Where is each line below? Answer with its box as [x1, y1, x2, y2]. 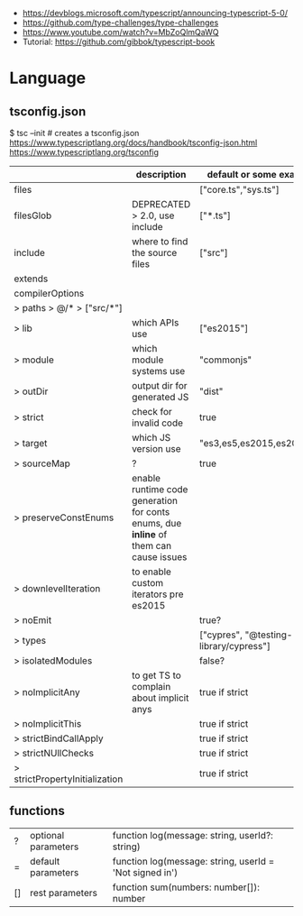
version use [132, 443, 182, 454]
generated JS [132, 391, 189, 403]
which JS [132, 432, 171, 444]
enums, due [132, 518, 182, 529]
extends [14, 272, 49, 285]
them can [132, 540, 172, 552]
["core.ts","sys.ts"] [198, 184, 280, 196]
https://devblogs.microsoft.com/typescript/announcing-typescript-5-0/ [22, 8, 289, 18]
